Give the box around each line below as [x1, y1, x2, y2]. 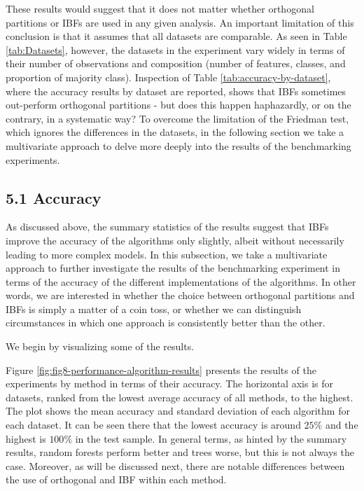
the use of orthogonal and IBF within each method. [6, 472, 227, 487]
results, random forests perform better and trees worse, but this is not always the [6, 445, 354, 459]
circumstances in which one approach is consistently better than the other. [6, 315, 325, 330]
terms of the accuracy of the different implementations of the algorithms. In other [6, 274, 356, 289]
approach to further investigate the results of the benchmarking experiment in [6, 261, 341, 275]
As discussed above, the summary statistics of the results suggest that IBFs [6, 219, 329, 234]
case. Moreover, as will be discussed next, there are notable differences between [6, 458, 345, 473]
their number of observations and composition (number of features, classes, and [6, 56, 346, 71]
